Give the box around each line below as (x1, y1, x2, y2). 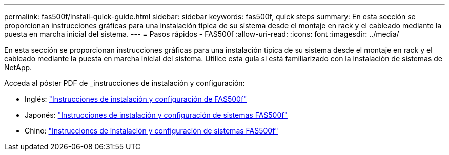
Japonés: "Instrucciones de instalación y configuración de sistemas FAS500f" (25, 110, 288, 119)
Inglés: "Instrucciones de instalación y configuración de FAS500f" (25, 95, 247, 103)
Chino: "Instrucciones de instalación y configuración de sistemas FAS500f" (25, 126, 278, 135)
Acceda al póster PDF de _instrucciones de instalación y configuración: (4, 79, 245, 87)
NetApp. (4, 63, 32, 72)
